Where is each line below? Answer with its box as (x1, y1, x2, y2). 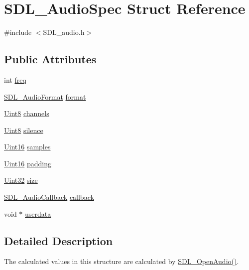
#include (4, 27, 32, 37)
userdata (25, 208, 51, 219)
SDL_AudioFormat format (4, 91, 86, 102)
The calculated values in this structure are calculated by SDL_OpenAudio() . (4, 256, 239, 267)
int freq (4, 74, 26, 85)
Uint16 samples (4, 141, 51, 152)
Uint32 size (4, 175, 38, 185)
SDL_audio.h (43, 27, 85, 37)
